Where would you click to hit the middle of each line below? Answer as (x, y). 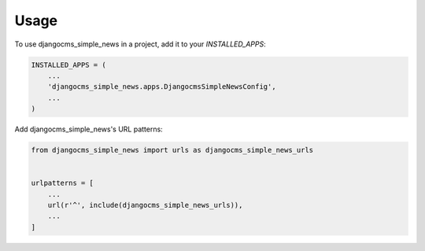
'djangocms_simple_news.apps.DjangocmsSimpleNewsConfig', (162, 87)
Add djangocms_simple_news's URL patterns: (89, 129)
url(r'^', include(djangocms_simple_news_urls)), (145, 205)
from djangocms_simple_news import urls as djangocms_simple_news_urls (172, 150)
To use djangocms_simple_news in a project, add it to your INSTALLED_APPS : (140, 44)
